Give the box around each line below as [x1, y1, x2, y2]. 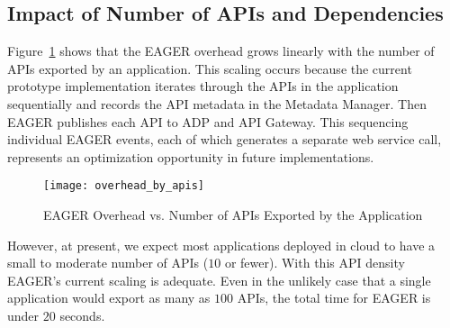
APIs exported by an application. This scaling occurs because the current [7, 59, 412, 77]
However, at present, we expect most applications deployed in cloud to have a [7, 235, 436, 254]
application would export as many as [7, 288, 211, 307]
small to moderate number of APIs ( [7, 253, 209, 272]
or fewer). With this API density [224, 253, 405, 272]
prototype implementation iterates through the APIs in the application [7, 77, 399, 96]
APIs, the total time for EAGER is [237, 288, 431, 307]
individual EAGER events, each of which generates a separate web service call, [7, 130, 442, 149]
